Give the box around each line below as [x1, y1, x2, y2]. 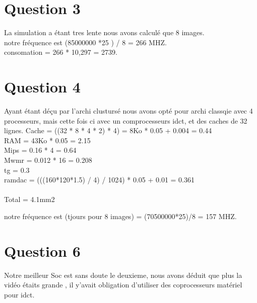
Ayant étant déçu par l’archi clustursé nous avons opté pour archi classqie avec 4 [4, 106, 253, 116]
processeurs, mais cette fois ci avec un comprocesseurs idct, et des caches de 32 [4, 115, 247, 126]
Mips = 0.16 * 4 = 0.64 [4, 145, 77, 155]
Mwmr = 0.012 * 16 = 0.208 [4, 155, 92, 165]
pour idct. [4, 289, 35, 299]
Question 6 [4, 240, 81, 261]
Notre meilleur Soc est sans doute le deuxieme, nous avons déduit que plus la [4, 269, 242, 280]
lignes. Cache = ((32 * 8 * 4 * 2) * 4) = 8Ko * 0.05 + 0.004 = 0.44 [4, 125, 212, 136]
